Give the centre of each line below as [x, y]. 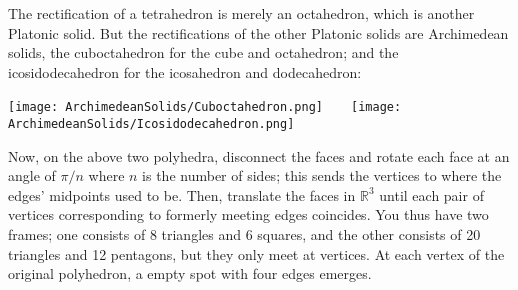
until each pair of [431, 194]
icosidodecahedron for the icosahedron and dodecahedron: [185, 71]
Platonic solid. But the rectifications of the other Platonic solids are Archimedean [258, 32]
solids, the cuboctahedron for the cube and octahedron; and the [203, 52]
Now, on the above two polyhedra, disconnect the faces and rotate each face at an [259, 155]
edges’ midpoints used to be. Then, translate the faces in [182, 194]
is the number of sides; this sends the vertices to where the [322, 175]
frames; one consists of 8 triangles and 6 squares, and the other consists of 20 [244, 234]
